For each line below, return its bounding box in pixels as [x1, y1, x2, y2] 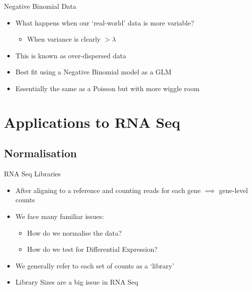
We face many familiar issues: [15, 211, 104, 221]
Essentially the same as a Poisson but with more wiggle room [15, 83, 200, 93]
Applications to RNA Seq [4, 112, 181, 132]
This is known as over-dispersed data [15, 50, 126, 60]
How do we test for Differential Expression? [27, 244, 158, 254]
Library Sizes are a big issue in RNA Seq [15, 277, 138, 287]
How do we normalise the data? [27, 227, 122, 238]
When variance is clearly [27, 34, 101, 44]
